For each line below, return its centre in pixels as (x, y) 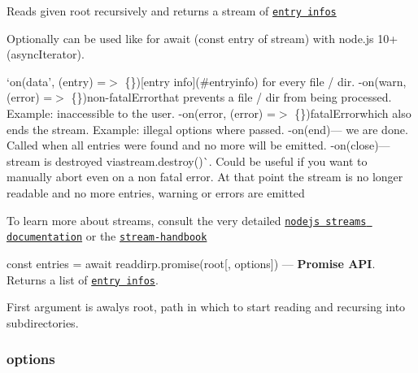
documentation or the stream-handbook (107, 236)
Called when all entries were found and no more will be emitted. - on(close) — (198, 145)
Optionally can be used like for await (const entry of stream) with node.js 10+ (202, 38)
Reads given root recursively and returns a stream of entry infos (172, 11)
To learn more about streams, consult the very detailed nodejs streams (187, 220)
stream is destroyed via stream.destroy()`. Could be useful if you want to (187, 160)
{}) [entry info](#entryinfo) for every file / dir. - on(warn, (266, 81)
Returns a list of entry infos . (83, 279)
